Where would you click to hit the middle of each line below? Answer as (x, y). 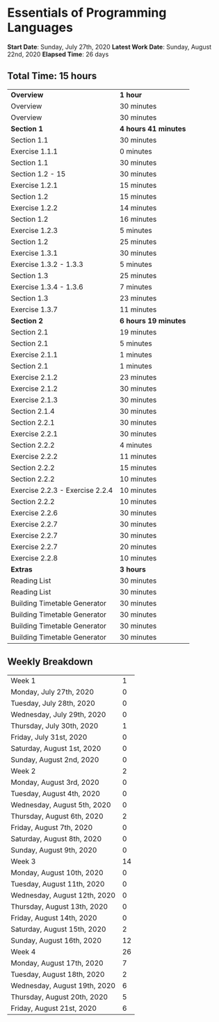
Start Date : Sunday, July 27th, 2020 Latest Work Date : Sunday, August (109, 47)
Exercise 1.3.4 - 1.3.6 (47, 286)
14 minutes (138, 208)
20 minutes (138, 546)
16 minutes (138, 219)
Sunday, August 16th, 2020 (56, 940)
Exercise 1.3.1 (34, 253)
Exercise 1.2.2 (34, 208)
